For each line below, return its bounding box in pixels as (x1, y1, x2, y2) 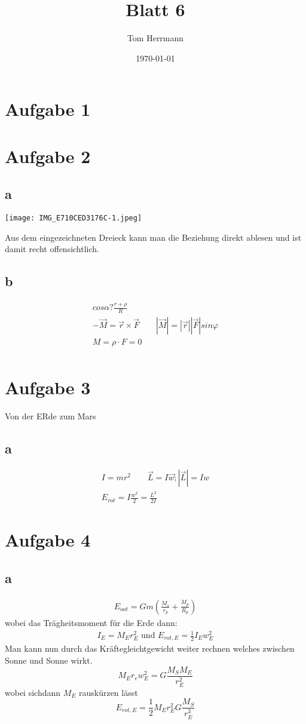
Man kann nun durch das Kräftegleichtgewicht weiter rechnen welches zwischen (5, 642, 295, 655)
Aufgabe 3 (5, 375, 91, 399)
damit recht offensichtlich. (5, 243, 99, 255)
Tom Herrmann (127, 32, 184, 44)
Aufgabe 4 (5, 527, 91, 552)
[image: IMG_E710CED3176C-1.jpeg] (5, 214, 142, 223)
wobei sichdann (5, 686, 61, 698)
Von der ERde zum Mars (5, 409, 96, 422)
